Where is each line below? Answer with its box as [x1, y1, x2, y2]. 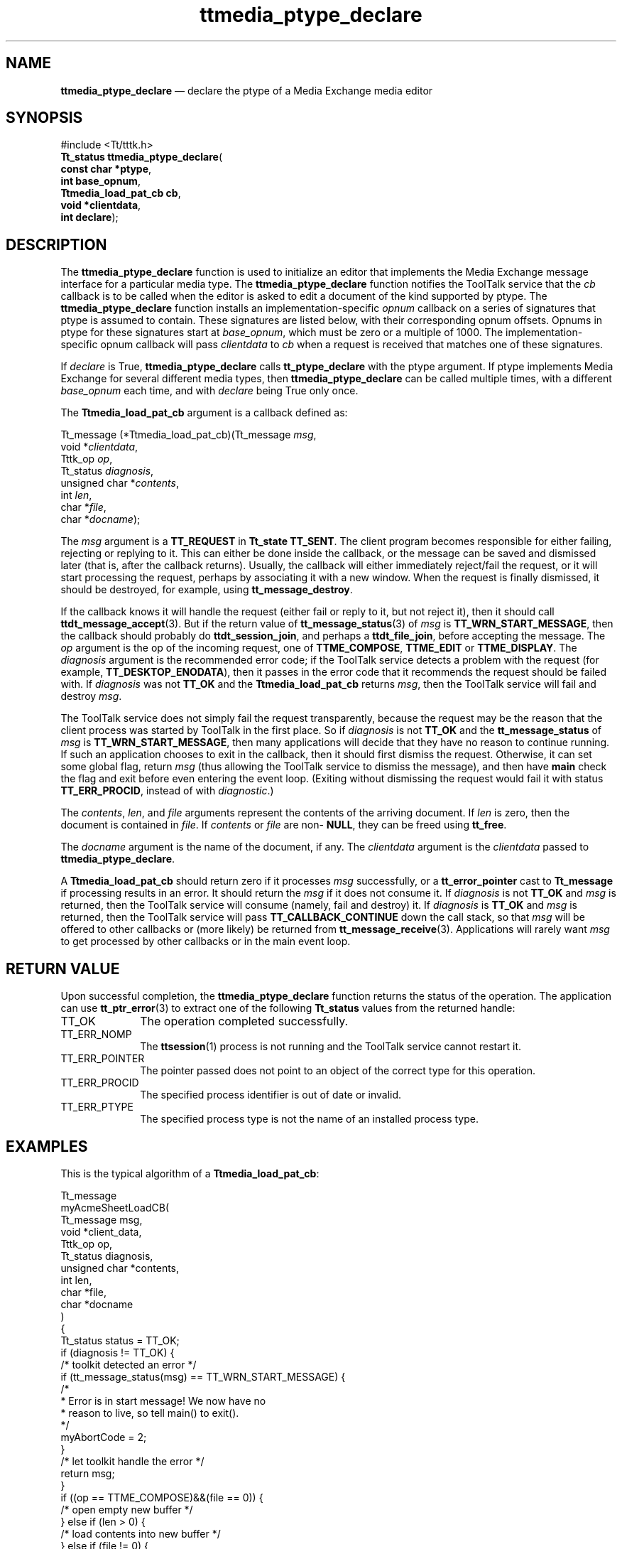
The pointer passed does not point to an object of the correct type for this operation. [140, 1064, 536, 1077]
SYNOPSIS [6, 109, 83, 127]
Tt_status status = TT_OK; [60, 1334, 180, 1346]
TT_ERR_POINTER [60, 1052, 145, 1065]
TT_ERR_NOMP [60, 1028, 132, 1041]
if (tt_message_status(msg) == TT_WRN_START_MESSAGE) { [60, 1370, 346, 1383]
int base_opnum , [60, 175, 141, 188]
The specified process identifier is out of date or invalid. [140, 1089, 402, 1101]
